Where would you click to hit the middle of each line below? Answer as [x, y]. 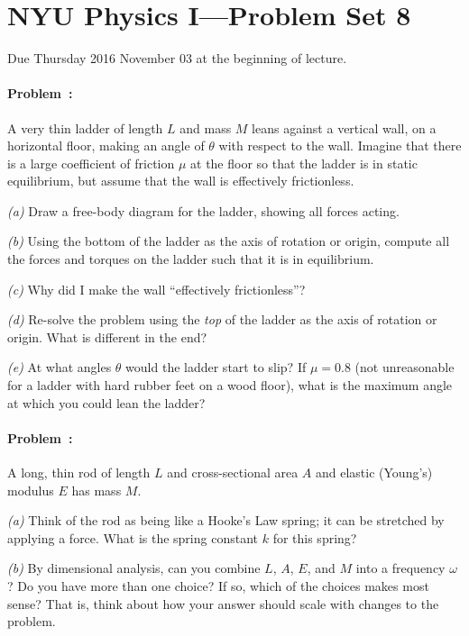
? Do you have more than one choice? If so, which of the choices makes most [218, 586]
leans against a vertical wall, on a [344, 127]
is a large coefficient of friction [91, 163]
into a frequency [400, 568]
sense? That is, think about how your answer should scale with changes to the [223, 603]
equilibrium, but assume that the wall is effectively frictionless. [181, 181]
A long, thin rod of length [79, 472]
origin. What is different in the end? [107, 336]
